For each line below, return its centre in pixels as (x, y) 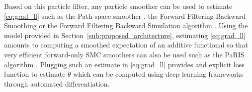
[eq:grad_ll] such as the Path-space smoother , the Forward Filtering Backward (125, 16)
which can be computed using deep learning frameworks (158, 74)
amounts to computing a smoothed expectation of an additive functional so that (126, 45)
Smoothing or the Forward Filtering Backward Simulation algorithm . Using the (126, 25)
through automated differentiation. (57, 83)
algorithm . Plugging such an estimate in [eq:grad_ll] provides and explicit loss (124, 64)
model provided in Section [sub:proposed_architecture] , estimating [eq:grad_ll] (125, 35)
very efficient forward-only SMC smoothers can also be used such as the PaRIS (124, 54)
